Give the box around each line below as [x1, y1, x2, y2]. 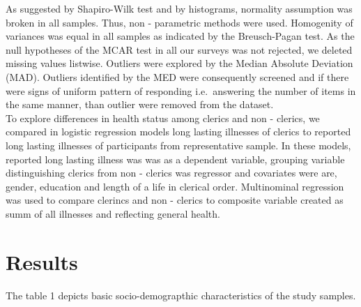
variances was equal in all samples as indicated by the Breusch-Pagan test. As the [6, 29, 355, 43]
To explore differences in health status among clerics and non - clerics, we [6, 110, 320, 125]
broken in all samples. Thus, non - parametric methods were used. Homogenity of [6, 15, 353, 29]
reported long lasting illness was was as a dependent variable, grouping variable [6, 151, 345, 166]
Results [6, 247, 78, 276]
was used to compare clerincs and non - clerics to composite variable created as [6, 193, 344, 207]
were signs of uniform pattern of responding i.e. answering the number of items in [6, 83, 356, 98]
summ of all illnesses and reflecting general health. [6, 206, 220, 220]
